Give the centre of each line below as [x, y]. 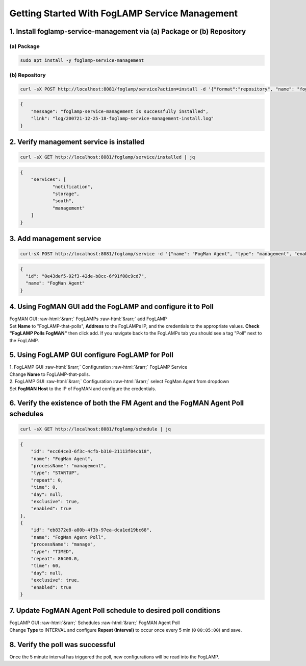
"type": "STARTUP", [55, 473]
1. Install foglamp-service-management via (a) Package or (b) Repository [128, 31]
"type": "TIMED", [53, 551]
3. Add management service [55, 238]
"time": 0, [44, 487]
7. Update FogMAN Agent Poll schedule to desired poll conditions [115, 611]
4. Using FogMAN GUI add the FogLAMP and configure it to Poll [111, 307]
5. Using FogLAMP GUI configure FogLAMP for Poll [91, 355]
